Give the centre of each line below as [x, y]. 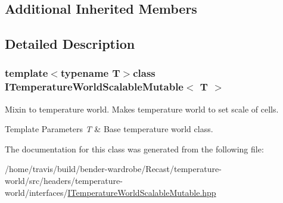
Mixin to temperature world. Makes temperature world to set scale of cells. [142, 109]
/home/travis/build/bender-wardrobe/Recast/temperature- [113, 169]
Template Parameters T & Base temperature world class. [109, 129]
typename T [90, 73]
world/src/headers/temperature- [64, 181]
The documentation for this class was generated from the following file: [134, 149]
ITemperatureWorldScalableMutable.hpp [142, 192]
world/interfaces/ [36, 192]
